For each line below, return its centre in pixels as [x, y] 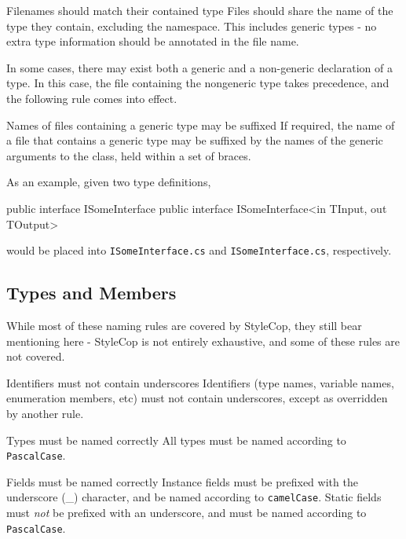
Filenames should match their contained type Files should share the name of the [200, 10]
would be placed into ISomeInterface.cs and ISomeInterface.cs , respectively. [199, 250]
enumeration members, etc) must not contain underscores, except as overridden [197, 398]
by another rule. [45, 413]
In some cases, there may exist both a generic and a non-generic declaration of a [199, 67]
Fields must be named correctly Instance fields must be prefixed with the [182, 481]
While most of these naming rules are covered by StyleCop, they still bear [184, 325]
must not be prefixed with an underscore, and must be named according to [187, 513]
